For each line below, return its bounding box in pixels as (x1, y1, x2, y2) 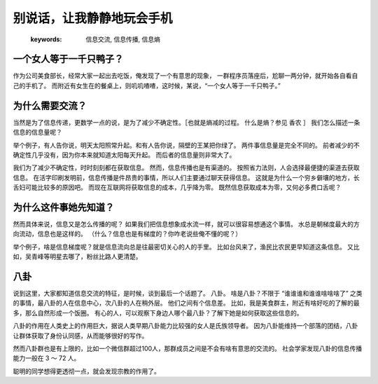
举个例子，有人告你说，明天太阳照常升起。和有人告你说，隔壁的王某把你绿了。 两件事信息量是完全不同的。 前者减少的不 (13, 141, 360, 149)
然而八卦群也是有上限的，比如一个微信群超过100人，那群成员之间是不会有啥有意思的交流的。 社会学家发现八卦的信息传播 (13, 344, 363, 353)
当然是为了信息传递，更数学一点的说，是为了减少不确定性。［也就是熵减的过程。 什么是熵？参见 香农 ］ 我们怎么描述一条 (13, 118, 360, 126)
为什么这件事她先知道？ (13, 201, 115, 213)
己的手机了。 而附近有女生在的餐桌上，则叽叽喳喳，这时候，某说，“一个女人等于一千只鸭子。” (13, 81, 281, 90)
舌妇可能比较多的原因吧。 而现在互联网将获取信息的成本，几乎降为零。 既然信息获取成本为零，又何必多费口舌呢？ (13, 183, 342, 192)
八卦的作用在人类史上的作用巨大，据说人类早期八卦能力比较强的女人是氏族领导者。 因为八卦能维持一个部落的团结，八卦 (13, 322, 358, 330)
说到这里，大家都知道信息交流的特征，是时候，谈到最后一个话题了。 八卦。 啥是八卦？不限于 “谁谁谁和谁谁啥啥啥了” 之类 (13, 289, 363, 298)
